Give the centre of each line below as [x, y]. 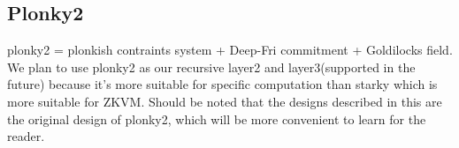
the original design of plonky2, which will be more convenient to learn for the [217, 118]
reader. [26, 136]
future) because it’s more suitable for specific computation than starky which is [222, 84]
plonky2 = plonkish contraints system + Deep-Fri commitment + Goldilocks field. [230, 50]
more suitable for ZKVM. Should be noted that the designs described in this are [225, 101]
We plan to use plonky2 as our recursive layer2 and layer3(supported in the [211, 67]
